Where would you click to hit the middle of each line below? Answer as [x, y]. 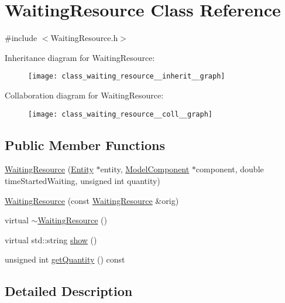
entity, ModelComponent [145, 169]
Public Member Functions [85, 144]
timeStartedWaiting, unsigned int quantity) [83, 181]
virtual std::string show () [51, 239]
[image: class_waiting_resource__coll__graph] [120, 114]
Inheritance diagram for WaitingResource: [80, 57]
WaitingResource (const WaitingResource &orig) [92, 200]
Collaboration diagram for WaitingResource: [84, 95]
